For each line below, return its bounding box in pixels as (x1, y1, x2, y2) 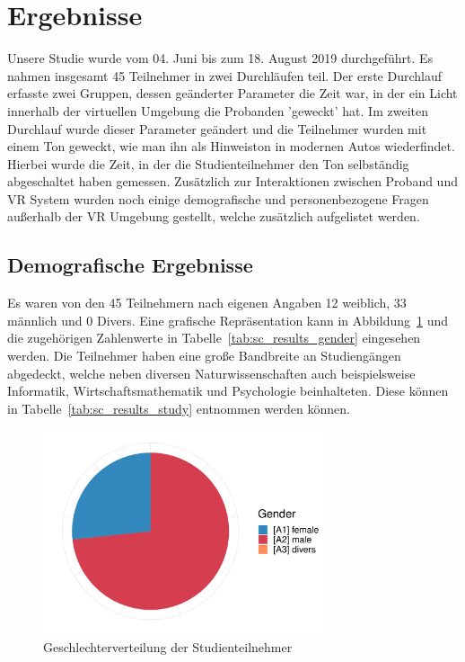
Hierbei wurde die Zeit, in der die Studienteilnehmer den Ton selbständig (7, 154, 409, 173)
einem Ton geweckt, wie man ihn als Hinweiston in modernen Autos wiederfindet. (7, 137, 455, 156)
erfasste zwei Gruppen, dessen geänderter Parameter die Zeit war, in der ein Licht (7, 84, 458, 103)
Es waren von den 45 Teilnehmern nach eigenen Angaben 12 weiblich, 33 (7, 293, 407, 312)
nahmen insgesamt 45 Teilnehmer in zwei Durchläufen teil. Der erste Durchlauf (7, 66, 442, 85)
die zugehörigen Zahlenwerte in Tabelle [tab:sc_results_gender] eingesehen (7, 328, 421, 347)
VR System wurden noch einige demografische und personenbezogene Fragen (7, 189, 429, 208)
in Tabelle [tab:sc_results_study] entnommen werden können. (7, 398, 350, 417)
